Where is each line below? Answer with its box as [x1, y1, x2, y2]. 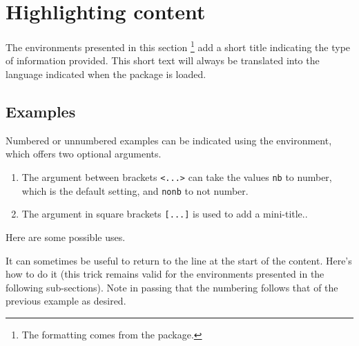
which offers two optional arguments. [6, 146, 162, 161]
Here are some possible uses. [6, 229, 126, 244]
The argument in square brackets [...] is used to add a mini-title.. [21, 206, 308, 221]
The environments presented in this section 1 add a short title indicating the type [6, 38, 351, 54]
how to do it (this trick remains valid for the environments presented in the [6, 267, 324, 281]
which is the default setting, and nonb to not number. [21, 183, 249, 198]
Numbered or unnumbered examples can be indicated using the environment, [6, 133, 332, 147]
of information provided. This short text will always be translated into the [6, 53, 320, 68]
